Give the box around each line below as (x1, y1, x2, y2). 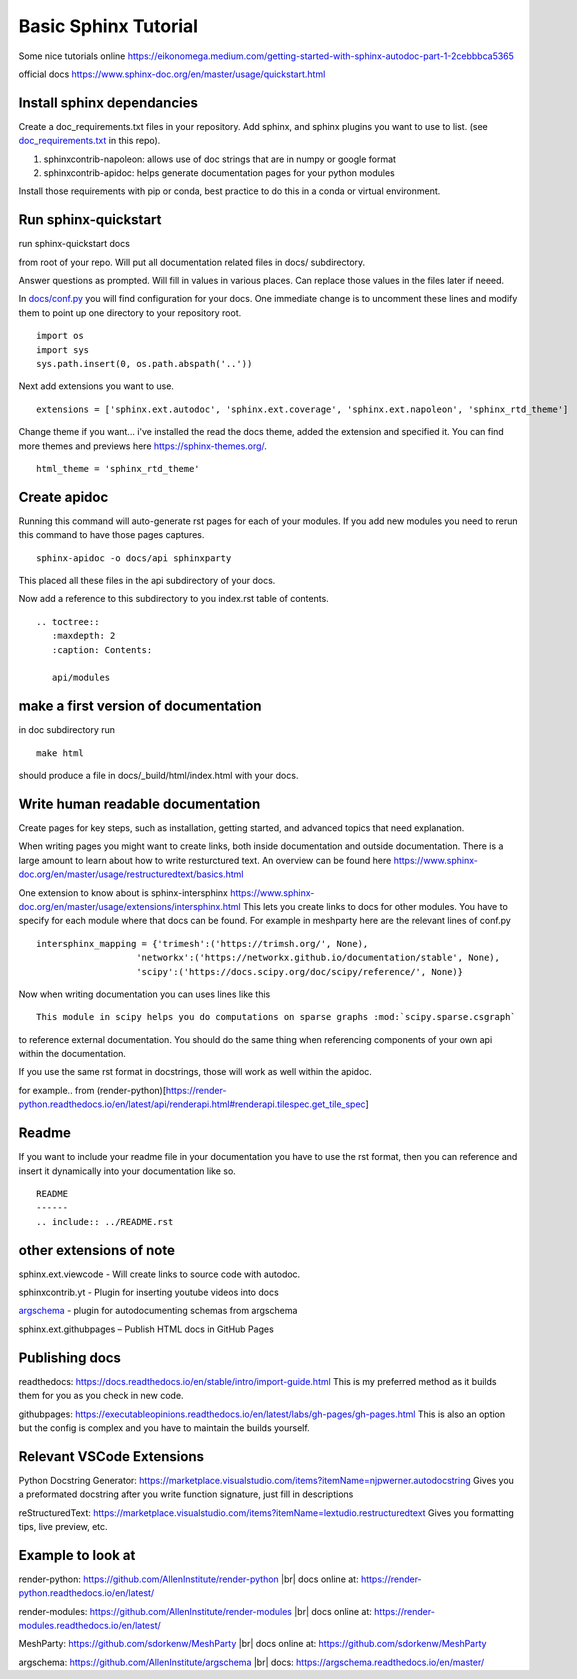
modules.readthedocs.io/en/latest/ (18, 1620, 162, 1632)
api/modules (51, 672, 111, 684)
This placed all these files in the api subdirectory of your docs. (18, 575, 276, 587)
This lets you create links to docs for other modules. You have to (242, 900, 509, 912)
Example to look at (18, 1546, 136, 1564)
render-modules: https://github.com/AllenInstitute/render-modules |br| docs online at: (18, 1605, 372, 1617)
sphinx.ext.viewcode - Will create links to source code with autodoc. (18, 1268, 301, 1280)
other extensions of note (18, 1241, 175, 1259)
